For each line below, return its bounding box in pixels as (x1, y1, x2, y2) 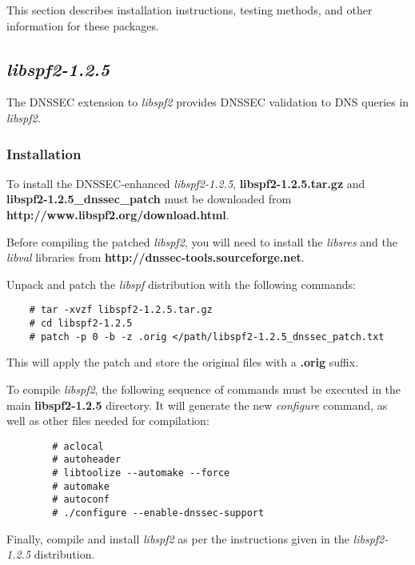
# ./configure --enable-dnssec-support (52, 507, 265, 519)
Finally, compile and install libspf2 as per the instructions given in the (6, 530, 349, 547)
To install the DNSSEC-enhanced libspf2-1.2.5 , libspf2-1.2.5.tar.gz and (6, 174, 365, 191)
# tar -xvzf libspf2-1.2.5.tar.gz (29, 304, 213, 316)
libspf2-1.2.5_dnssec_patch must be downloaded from (6, 190, 292, 207)
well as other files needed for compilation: (6, 412, 209, 429)
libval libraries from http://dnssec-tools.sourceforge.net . (6, 249, 305, 266)
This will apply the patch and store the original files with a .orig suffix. (6, 354, 359, 371)
